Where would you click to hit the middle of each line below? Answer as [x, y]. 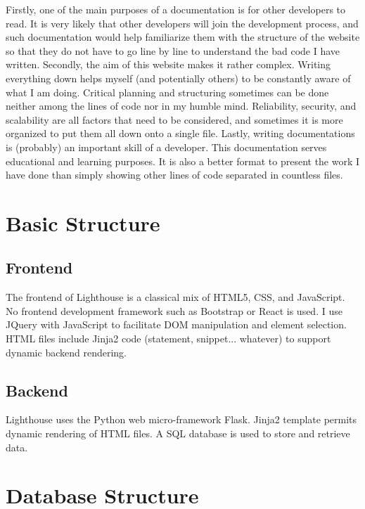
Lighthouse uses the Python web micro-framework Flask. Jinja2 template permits [181, 419]
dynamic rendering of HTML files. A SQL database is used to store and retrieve [178, 433]
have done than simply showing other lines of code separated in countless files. [174, 175]
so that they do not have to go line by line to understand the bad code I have [173, 50]
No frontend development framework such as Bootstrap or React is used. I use [174, 310]
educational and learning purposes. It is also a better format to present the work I [183, 161]
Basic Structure [83, 223]
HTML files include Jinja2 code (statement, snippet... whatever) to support [168, 339]
